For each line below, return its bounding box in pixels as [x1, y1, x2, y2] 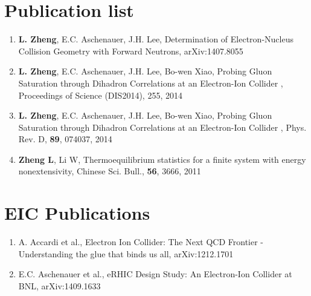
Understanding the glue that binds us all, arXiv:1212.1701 [18, 247, 234, 260]
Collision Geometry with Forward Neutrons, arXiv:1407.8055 [18, 44, 243, 57]
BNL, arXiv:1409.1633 [18, 279, 101, 292]
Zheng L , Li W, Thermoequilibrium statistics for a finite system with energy [18, 153, 306, 165]
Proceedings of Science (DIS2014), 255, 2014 [18, 88, 182, 101]
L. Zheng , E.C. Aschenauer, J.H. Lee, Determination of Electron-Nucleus [18, 33, 293, 45]
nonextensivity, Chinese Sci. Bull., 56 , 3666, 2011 [18, 165, 201, 177]
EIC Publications [4, 200, 150, 225]
